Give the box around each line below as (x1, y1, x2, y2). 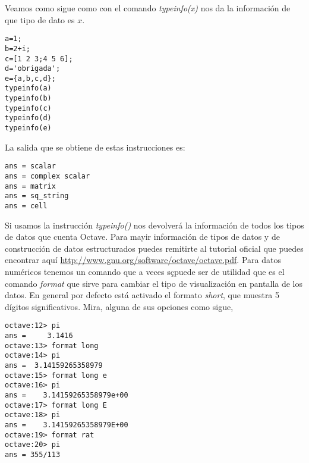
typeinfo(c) (5, 104, 52, 112)
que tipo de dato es (5, 13, 75, 26)
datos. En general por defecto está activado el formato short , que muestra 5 (5, 289, 280, 301)
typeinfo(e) (5, 124, 52, 133)
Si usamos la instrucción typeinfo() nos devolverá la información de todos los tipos (5, 218, 304, 231)
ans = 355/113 (5, 450, 61, 459)
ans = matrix (5, 182, 56, 190)
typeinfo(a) (5, 84, 52, 93)
